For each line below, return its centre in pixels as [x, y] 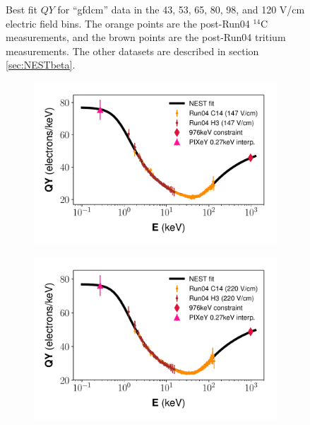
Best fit [22, 9]
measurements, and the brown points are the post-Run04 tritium [146, 37]
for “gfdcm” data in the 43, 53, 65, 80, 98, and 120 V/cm [181, 9]
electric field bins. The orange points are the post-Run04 [128, 23]
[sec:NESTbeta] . [41, 65]
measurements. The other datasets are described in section [132, 51]
